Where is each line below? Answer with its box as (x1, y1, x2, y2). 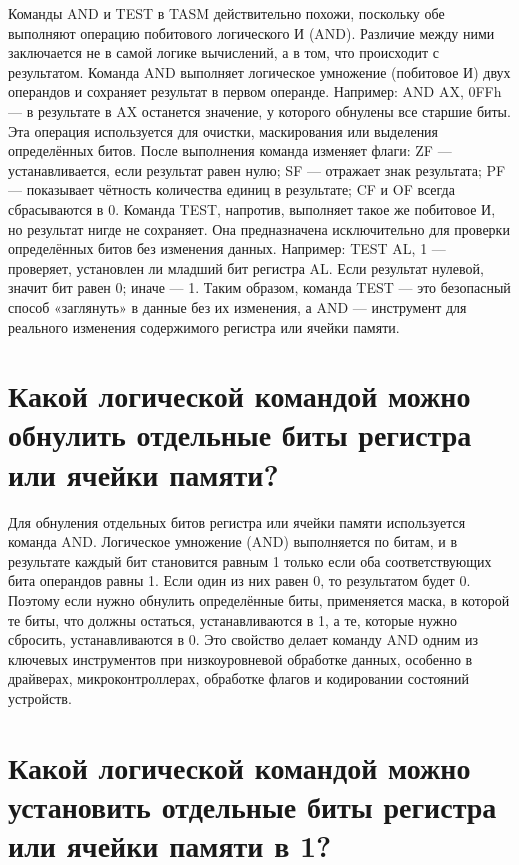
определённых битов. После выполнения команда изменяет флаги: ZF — (8, 140, 452, 161)
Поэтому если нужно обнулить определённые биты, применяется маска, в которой (8, 589, 510, 610)
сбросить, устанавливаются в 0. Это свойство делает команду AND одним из (8, 629, 479, 650)
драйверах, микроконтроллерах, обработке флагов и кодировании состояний (8, 668, 470, 689)
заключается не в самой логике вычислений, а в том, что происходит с (8, 42, 439, 63)
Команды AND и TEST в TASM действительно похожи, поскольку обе (8, 3, 445, 23)
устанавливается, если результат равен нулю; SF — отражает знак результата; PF (8, 159, 506, 180)
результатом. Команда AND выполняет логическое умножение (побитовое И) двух (8, 61, 511, 82)
